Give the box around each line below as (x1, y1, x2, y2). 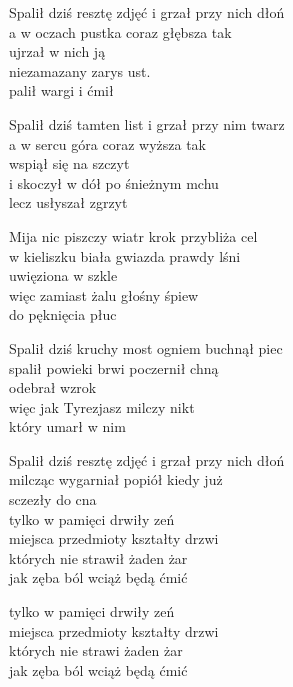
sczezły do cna (9, 489, 97, 510)
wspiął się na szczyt (9, 153, 130, 174)
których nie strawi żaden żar (9, 640, 183, 661)
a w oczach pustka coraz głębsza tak (9, 21, 232, 42)
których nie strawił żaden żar (9, 547, 188, 568)
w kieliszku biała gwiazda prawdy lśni (9, 245, 241, 266)
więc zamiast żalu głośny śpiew (9, 284, 199, 305)
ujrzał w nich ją (9, 41, 106, 62)
